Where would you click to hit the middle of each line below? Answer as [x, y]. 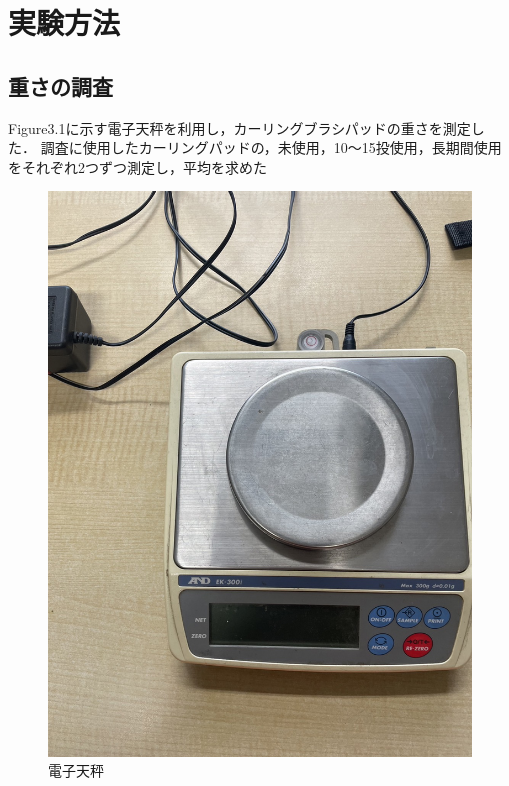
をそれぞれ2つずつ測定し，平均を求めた [137, 166]
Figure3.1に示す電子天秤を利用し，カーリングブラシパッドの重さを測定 [239, 127]
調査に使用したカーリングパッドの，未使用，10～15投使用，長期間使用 [271, 147]
